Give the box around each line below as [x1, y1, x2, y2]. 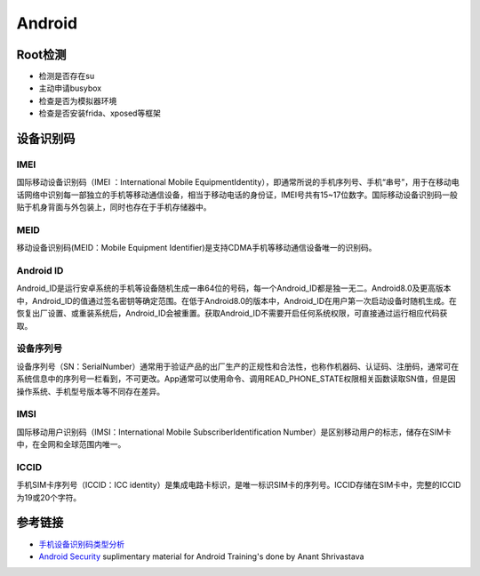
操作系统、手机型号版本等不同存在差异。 [16, 386, 164, 396]
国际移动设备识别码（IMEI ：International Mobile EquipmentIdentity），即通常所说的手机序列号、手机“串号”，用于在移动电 [16, 177, 460, 188]
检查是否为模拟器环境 [38, 95, 117, 106]
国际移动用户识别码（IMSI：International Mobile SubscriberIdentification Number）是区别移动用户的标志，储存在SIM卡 [16, 427, 452, 437]
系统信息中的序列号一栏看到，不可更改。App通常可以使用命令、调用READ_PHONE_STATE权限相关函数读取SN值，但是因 [16, 373, 456, 384]
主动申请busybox [38, 83, 102, 93]
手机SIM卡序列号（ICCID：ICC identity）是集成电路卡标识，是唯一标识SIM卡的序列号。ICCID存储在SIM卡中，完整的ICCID [16, 480, 461, 491]
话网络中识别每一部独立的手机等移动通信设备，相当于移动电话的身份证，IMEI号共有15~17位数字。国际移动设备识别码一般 [16, 189, 458, 200]
